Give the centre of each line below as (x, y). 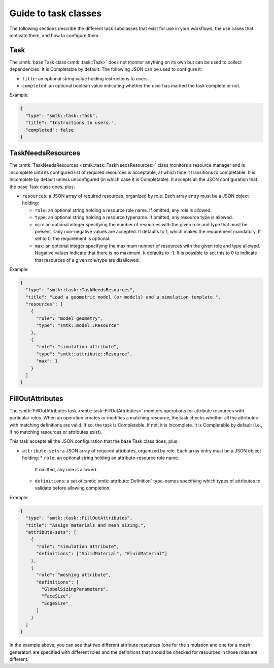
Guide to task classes (56, 13)
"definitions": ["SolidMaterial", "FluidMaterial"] (102, 554)
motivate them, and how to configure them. (55, 35)
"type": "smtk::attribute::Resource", (84, 354)
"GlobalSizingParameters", (75, 589)
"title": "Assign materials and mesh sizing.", (86, 525)
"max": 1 (47, 361)
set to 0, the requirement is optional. (73, 238)
